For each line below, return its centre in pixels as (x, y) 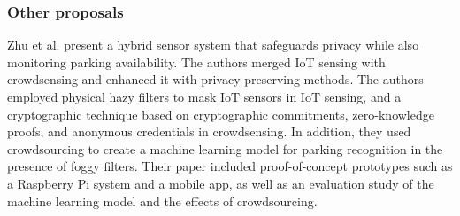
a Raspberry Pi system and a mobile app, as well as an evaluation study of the (221, 183)
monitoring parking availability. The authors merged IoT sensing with (196, 62)
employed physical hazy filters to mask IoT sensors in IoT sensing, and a (204, 96)
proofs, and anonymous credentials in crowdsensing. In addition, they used (209, 131)
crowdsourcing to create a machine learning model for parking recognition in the (225, 148)
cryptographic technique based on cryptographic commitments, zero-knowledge (221, 114)
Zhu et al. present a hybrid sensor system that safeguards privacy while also (213, 45)
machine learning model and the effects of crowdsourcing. (162, 201)
